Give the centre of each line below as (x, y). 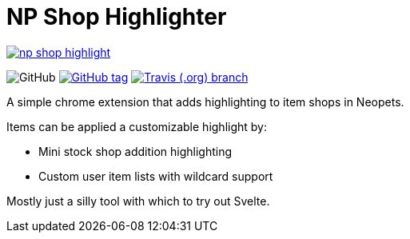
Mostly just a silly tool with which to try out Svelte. (138, 201)
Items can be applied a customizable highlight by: (137, 126)
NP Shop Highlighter (117, 17)
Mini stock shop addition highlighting (135, 151)
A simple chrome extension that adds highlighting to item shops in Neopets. (205, 102)
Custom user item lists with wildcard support (156, 176)
